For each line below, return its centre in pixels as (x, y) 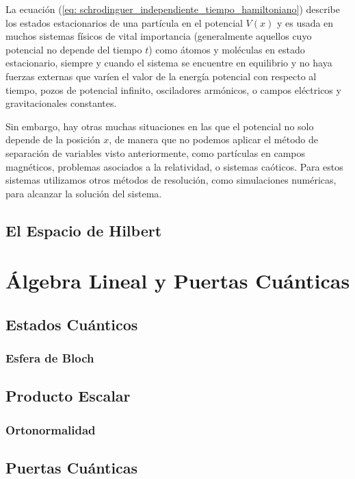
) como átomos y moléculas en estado (227, 49)
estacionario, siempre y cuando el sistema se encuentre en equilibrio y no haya (169, 63)
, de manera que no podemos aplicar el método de (214, 139)
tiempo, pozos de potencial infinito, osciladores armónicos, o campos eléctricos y (173, 89)
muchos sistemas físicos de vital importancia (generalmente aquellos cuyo (159, 36)
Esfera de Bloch (50, 358)
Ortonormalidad (51, 429)
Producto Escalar (68, 396)
